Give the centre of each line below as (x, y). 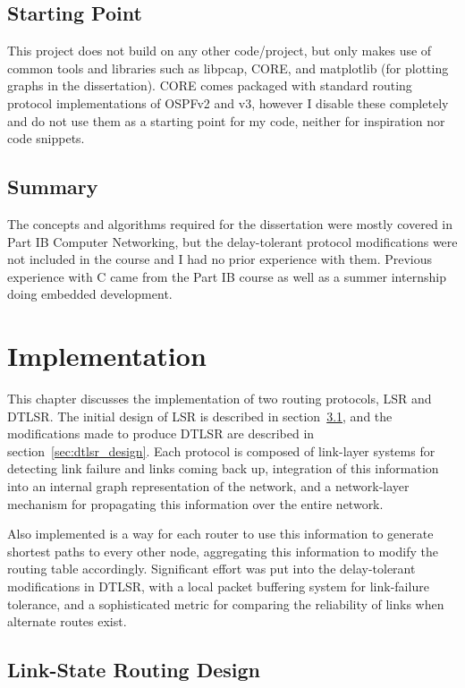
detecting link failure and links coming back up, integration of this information (223, 468)
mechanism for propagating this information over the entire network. (195, 503)
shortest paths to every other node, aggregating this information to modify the (223, 551)
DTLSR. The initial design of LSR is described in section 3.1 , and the (200, 416)
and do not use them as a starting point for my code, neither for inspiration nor (226, 120)
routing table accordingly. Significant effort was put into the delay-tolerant (211, 569)
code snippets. (46, 138)
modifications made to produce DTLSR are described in (161, 433)
